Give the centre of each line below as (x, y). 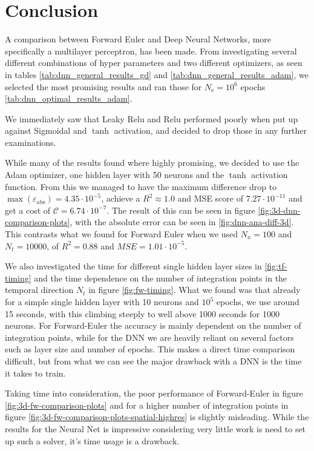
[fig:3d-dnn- (279, 210)
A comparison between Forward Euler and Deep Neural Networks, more (138, 39)
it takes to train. (35, 373)
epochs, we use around (258, 301)
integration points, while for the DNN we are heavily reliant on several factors (149, 337)
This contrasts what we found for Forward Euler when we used (122, 234)
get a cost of (28, 210)
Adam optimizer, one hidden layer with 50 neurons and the (115, 175)
